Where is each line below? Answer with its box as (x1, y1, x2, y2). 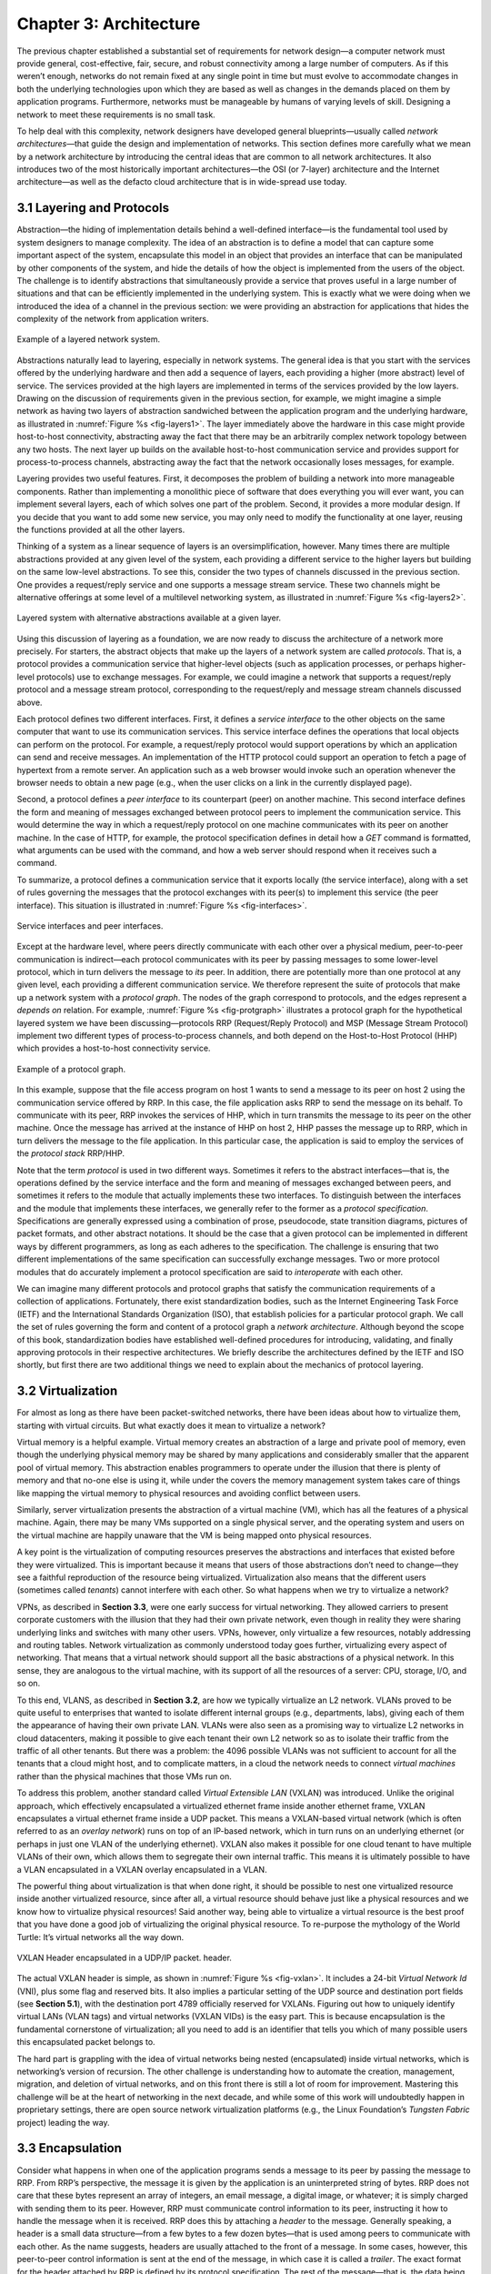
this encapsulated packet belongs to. (16, 2037, 155, 2048)
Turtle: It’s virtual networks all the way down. (16, 1931, 185, 1942)
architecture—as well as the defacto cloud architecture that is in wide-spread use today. (16, 176, 347, 187)
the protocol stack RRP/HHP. (16, 1148, 125, 1159)
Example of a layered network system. (16, 334, 161, 345)
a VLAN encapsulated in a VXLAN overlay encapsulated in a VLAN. (16, 1864, 267, 1875)
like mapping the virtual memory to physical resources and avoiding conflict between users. (16, 1487, 361, 1498)
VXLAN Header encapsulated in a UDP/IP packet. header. (16, 1952, 232, 1963)
